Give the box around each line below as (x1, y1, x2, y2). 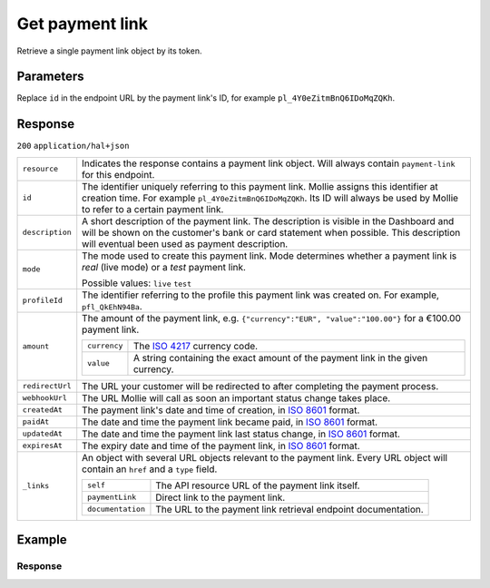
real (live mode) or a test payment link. (82, 260, 247, 273)
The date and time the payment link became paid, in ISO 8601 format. (82, 416, 378, 428)
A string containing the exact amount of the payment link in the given (132, 351, 428, 364)
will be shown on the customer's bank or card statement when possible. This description (82, 226, 461, 239)
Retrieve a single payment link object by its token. (16, 45, 202, 56)
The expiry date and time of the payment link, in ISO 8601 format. (82, 439, 360, 452)
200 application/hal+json (16, 141, 130, 152)
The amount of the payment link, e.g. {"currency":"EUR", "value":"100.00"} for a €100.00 (82, 311, 462, 324)
